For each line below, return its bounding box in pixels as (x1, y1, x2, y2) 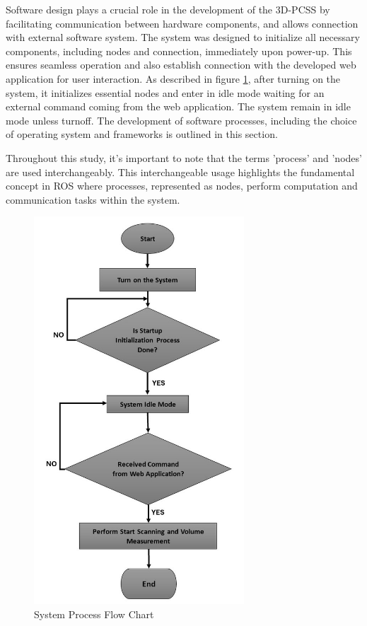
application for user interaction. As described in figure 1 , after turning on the (6, 71, 341, 86)
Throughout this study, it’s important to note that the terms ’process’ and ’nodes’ (6, 150, 362, 165)
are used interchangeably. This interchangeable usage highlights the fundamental (6, 164, 355, 179)
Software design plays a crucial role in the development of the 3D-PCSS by (6, 2, 330, 16)
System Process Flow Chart (34, 606, 154, 621)
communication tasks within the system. (6, 192, 180, 207)
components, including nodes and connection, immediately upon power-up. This (6, 43, 352, 58)
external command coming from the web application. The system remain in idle (6, 99, 351, 114)
